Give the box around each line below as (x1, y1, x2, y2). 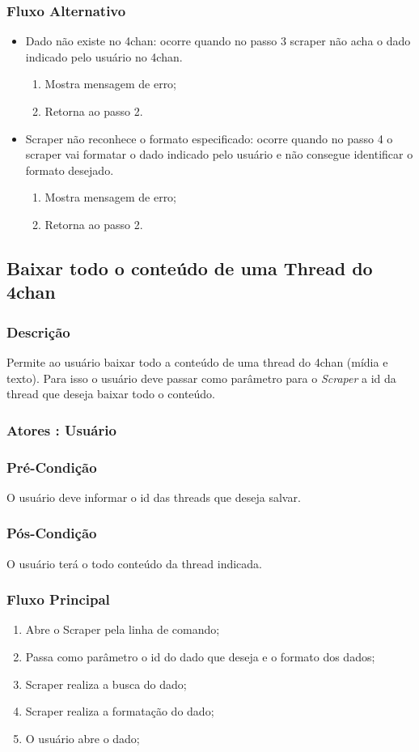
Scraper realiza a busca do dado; (25, 675, 187, 692)
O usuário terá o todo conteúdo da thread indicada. (6, 554, 263, 571)
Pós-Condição (6, 523, 97, 543)
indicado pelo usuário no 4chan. (25, 48, 183, 65)
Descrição (6, 321, 70, 342)
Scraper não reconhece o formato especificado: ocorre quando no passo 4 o (25, 130, 393, 147)
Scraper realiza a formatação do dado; (25, 703, 214, 720)
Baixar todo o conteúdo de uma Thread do (6, 255, 373, 280)
